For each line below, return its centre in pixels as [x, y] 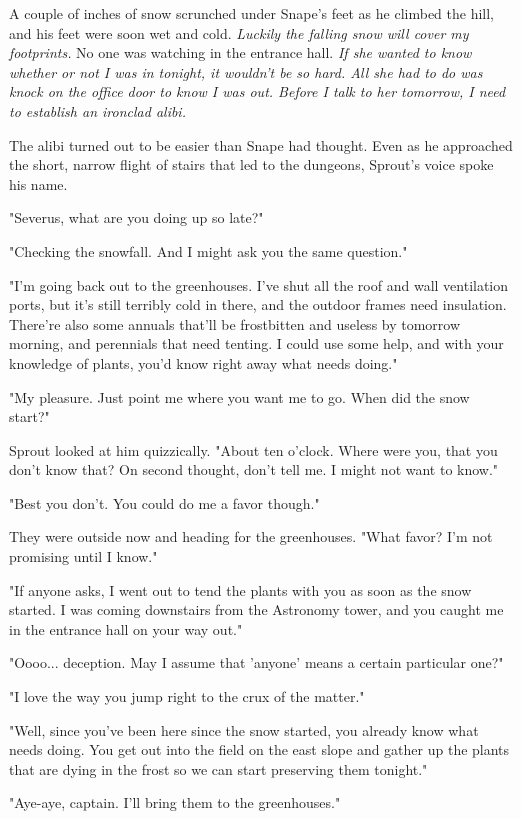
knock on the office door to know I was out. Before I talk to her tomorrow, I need [257, 91]
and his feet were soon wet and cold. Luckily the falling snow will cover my [239, 32]
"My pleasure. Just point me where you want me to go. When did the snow [239, 396]
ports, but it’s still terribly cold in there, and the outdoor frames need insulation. [258, 304]
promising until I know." [83, 556]
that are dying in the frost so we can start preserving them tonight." [218, 768]
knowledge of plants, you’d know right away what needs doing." [203, 362]
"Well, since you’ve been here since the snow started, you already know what [244, 729]
